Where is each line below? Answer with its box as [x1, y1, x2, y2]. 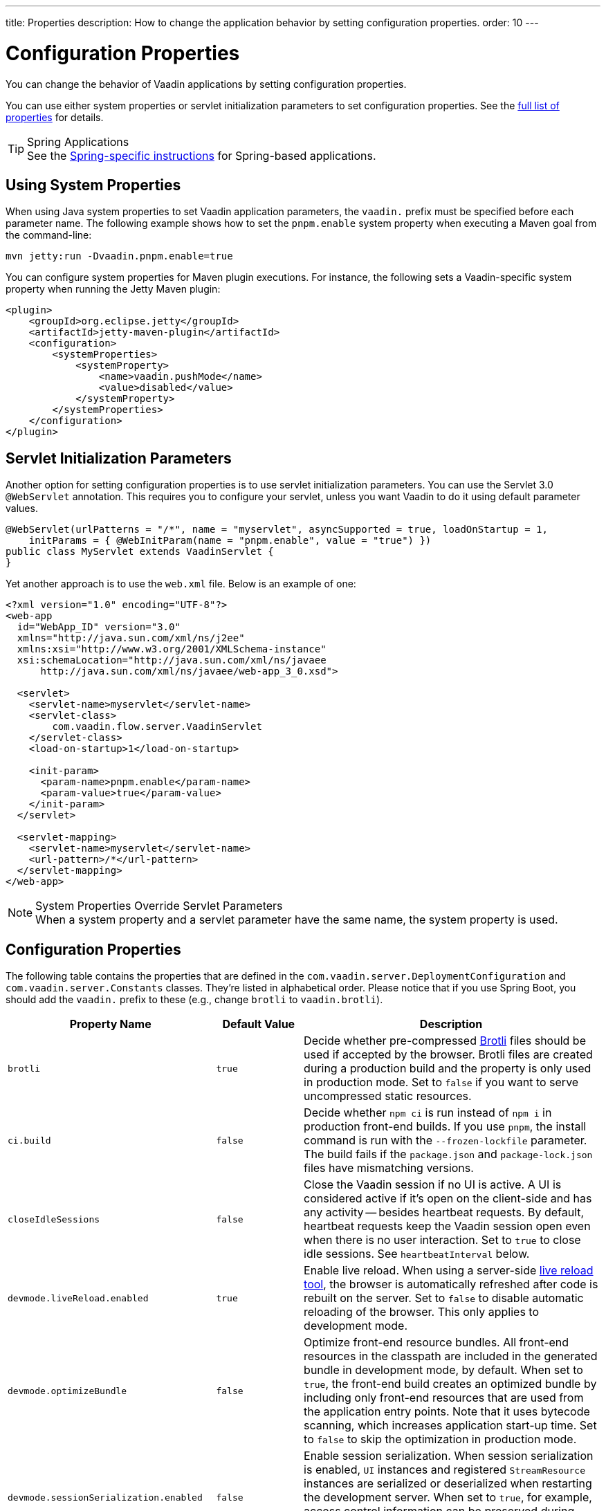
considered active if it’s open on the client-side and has [304, 1191, 592, 1206]
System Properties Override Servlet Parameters [35, 899, 283, 913]
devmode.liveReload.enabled [8, 1292, 149, 1303]
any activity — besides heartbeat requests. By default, [304, 1205, 585, 1220]
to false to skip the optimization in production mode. [304, 1432, 577, 1447]
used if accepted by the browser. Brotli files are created [304, 1047, 593, 1062]
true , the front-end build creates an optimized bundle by [304, 1377, 597, 1391]
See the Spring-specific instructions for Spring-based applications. [27, 148, 376, 163]
